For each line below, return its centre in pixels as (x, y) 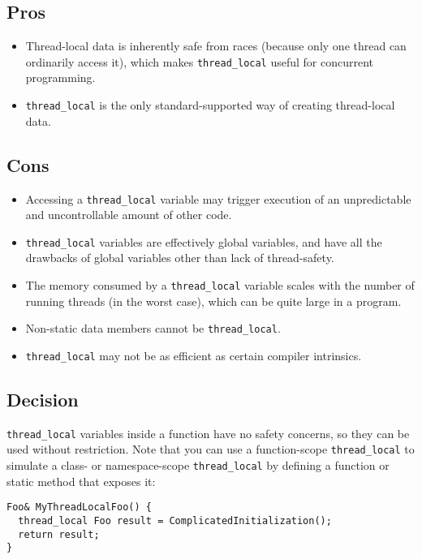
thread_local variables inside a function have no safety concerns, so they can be (208, 433)
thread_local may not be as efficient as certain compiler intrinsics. (194, 355)
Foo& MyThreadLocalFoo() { (79, 507)
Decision (43, 399)
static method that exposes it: (81, 481)
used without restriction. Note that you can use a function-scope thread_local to (211, 449)
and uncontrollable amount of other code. (129, 215)
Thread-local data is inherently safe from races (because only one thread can (216, 46)
